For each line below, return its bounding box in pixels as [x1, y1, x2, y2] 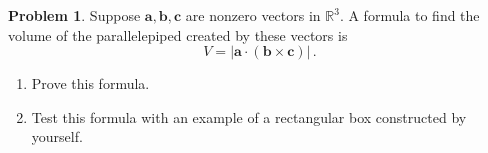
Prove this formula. [31, 73, 150, 94]
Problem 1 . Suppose [8, 5, 141, 25]
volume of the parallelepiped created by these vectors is [8, 24, 348, 45]
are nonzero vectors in [185, 5, 321, 25]
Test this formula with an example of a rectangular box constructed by [31, 106, 467, 127]
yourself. [31, 126, 83, 147]
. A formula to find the [339, 5, 480, 25]
